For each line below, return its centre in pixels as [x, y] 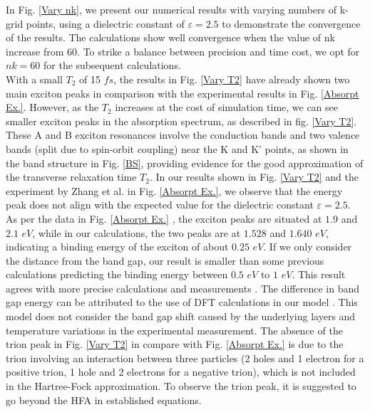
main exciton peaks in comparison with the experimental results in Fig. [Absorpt [183, 93]
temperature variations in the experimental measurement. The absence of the [174, 330]
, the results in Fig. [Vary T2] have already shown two [232, 79]
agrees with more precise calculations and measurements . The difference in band [183, 288]
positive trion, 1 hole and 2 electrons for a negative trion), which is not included [181, 372]
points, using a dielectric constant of [105, 23]
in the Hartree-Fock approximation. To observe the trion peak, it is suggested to [181, 386]
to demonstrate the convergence [291, 23]
